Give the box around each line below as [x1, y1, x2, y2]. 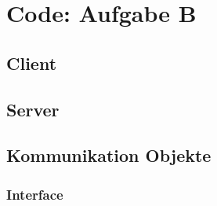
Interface [6, 184, 63, 204]
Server [6, 97, 60, 121]
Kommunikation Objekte [6, 143, 212, 167]
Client [6, 50, 57, 75]
